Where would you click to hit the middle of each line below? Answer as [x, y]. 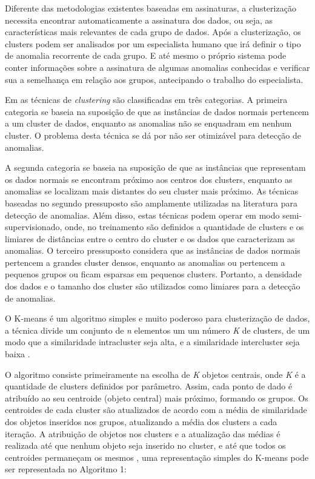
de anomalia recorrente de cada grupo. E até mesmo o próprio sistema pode [146, 55]
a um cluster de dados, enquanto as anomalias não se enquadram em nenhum [148, 123]
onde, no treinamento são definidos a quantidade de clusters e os [184, 227]
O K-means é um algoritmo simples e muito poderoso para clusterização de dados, [157, 318]
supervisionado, [34, 227]
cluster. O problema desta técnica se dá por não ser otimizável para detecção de [153, 135]
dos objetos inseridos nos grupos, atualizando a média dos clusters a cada [141, 421]
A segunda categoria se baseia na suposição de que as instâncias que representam [155, 167]
